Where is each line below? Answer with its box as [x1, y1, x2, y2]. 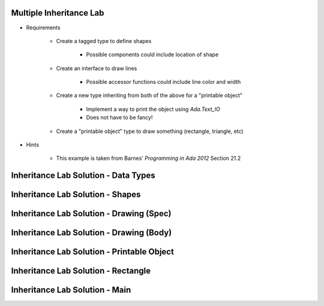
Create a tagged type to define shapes [56, 37, 152, 44]
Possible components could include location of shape [86, 51, 219, 58]
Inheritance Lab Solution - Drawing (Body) [11, 228, 172, 238]
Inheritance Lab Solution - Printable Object [11, 247, 174, 257]
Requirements [26, 24, 61, 31]
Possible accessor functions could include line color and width [86, 78, 241, 86]
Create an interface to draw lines [56, 65, 137, 72]
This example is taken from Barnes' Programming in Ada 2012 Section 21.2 [56, 154, 241, 162]
